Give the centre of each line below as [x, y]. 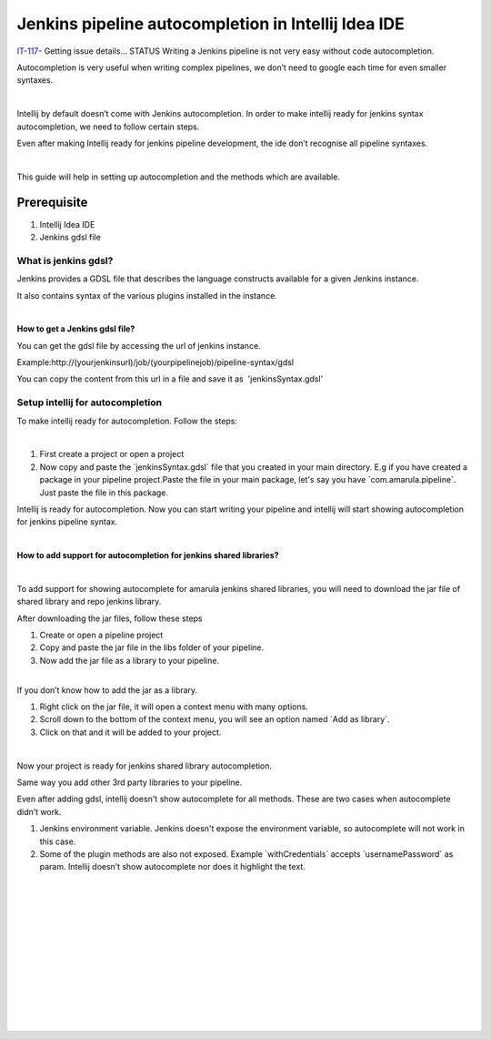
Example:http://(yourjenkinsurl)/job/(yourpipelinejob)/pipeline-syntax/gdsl [155, 362]
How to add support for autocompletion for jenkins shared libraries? [148, 555]
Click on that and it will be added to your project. [130, 732]
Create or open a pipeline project [101, 635]
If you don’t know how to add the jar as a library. [107, 690]
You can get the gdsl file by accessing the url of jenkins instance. [139, 345]
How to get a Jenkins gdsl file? [76, 329]
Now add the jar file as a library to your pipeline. [130, 660]
